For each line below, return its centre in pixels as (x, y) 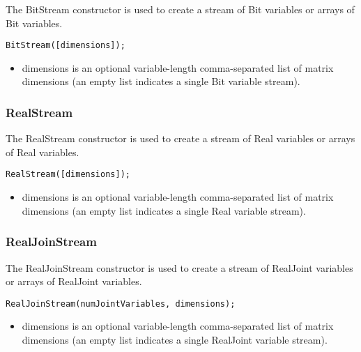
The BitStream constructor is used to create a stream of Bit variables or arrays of (180, 9)
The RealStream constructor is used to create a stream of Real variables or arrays (180, 138)
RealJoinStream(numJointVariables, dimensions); (121, 304)
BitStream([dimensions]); (66, 46)
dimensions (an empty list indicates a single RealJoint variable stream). (175, 339)
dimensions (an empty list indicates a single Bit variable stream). (161, 81)
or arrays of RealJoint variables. (74, 281)
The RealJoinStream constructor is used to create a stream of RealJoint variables (179, 267)
